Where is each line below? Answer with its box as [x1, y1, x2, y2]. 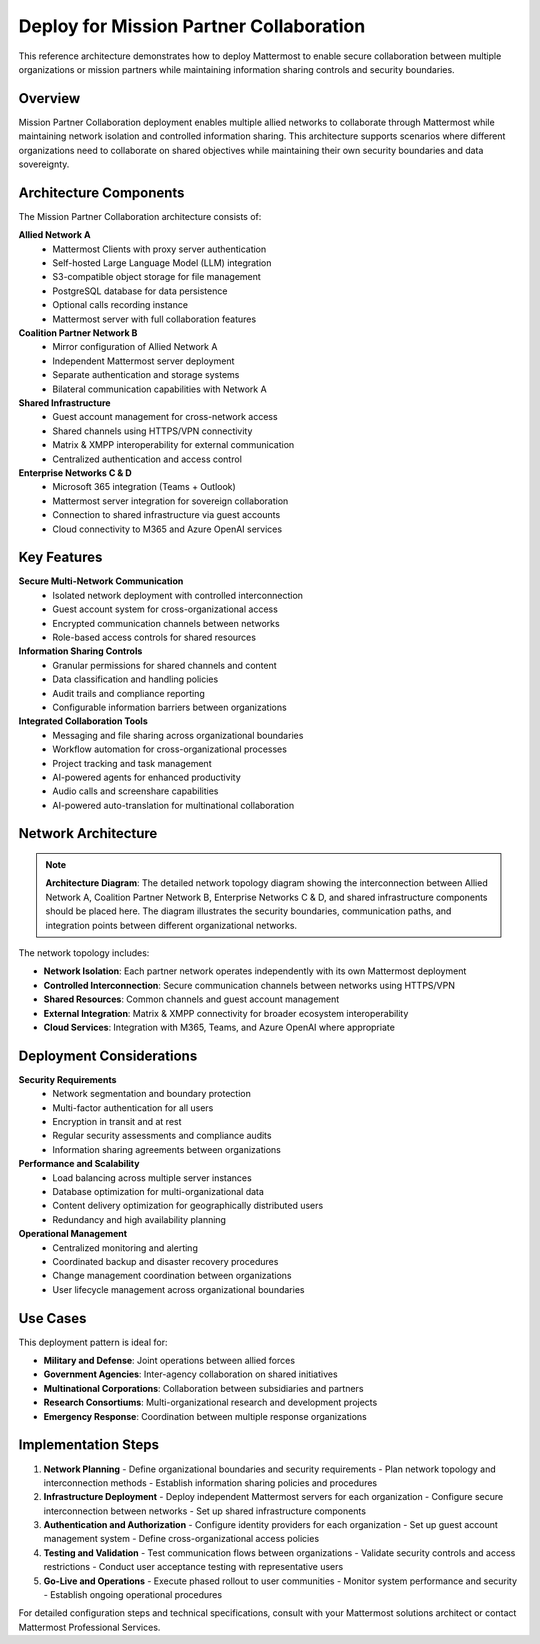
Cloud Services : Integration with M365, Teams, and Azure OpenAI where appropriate [43, 1021, 395, 1033]
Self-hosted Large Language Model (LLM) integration [52, 257, 272, 269]
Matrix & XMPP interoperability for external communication [52, 439, 295, 451]
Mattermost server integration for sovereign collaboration [52, 495, 289, 507]
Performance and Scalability [18, 1158, 140, 1170]
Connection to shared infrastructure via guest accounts [52, 509, 281, 521]
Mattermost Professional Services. [18, 1621, 161, 1633]
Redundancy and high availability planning [52, 1213, 227, 1225]
